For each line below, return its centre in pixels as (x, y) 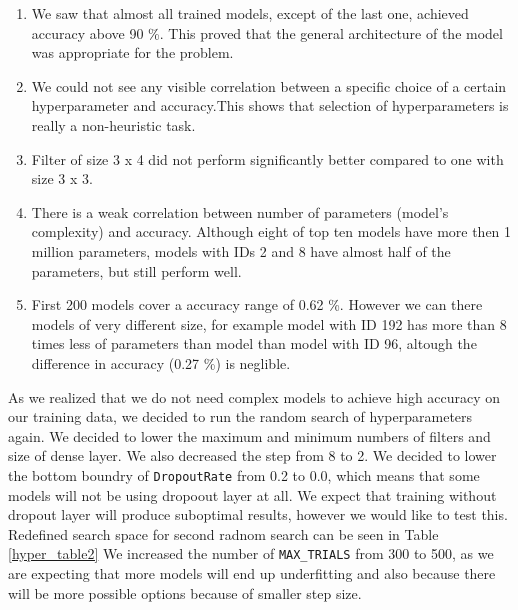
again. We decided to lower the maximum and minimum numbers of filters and (249, 435)
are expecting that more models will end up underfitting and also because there (252, 572)
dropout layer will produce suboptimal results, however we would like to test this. (258, 514)
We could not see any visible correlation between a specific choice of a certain (269, 85)
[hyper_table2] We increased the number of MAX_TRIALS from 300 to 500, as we (251, 553)
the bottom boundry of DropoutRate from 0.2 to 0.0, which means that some (244, 474)
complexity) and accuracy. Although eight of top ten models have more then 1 (271, 231)
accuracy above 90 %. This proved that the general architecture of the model (267, 32)
